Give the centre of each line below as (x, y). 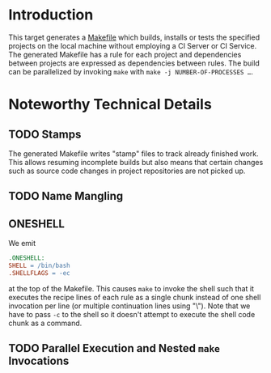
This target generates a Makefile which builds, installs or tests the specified (134, 37)
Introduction (51, 15)
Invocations (39, 361)
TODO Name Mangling (66, 196)
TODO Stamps (45, 134)
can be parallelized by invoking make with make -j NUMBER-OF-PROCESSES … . (131, 71)
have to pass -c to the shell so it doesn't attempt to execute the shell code (132, 314)
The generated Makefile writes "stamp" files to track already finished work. (133, 153)
